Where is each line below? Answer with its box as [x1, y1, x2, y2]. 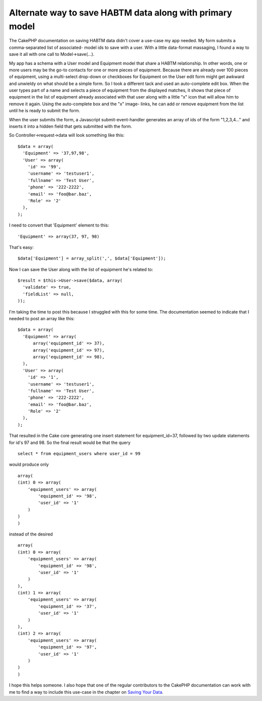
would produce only [9, 461, 49, 468]
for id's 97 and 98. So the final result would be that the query [9, 440, 131, 445]
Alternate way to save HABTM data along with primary [9, 7, 232, 18]
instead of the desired [9, 531, 53, 537]
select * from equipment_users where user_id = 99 [17, 451, 141, 456]
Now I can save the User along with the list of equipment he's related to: [9, 266, 153, 272]
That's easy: [9, 244, 34, 250]
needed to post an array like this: [9, 316, 75, 322]
